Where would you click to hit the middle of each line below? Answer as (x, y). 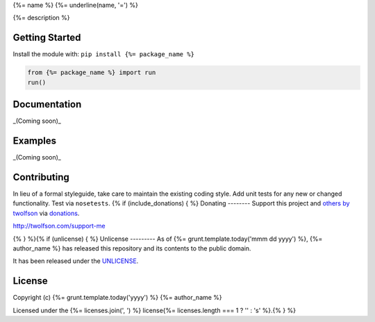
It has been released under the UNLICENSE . (76, 261)
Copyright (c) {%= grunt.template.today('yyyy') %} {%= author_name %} (117, 298)
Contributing (41, 177)
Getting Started (47, 38)
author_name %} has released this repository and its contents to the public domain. (132, 248)
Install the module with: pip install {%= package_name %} (103, 54)
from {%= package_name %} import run (92, 73)
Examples (35, 141)
